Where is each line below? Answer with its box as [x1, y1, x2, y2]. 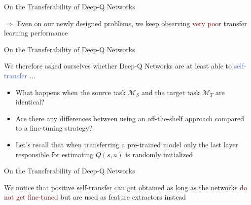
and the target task [142, 87, 200, 97]
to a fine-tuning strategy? [15, 123, 93, 133]
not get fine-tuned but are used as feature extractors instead [4, 192, 186, 202]
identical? [15, 97, 45, 107]
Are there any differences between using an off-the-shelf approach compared [15, 113, 244, 123]
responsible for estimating [15, 149, 94, 159]
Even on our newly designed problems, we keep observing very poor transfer [17, 18, 247, 28]
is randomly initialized [125, 149, 193, 159]
